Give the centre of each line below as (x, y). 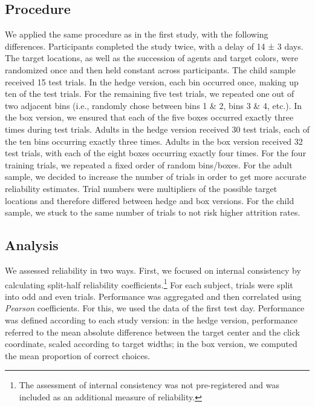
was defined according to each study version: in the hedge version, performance (151, 319)
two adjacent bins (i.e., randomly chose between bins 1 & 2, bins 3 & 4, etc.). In (154, 105)
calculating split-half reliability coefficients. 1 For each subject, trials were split (149, 283)
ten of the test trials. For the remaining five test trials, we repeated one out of (150, 94)
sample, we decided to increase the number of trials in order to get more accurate (156, 177)
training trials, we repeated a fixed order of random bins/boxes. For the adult (149, 164)
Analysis (32, 245)
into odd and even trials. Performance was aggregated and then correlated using (153, 296)
